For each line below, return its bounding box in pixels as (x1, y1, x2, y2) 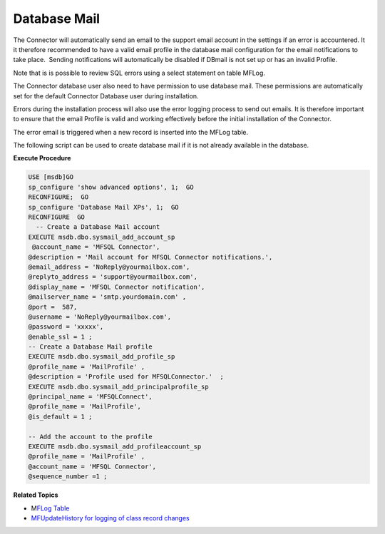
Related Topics (13, 491, 58, 499)
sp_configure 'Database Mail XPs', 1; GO (28, 203, 179, 211)
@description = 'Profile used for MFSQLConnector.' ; (28, 373, 224, 381)
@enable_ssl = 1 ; (28, 332, 93, 341)
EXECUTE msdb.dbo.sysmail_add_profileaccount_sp (28, 442, 202, 451)
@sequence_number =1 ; (28, 473, 108, 481)
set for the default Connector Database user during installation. (13, 91, 199, 100)
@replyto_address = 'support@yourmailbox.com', (28, 273, 197, 281)
